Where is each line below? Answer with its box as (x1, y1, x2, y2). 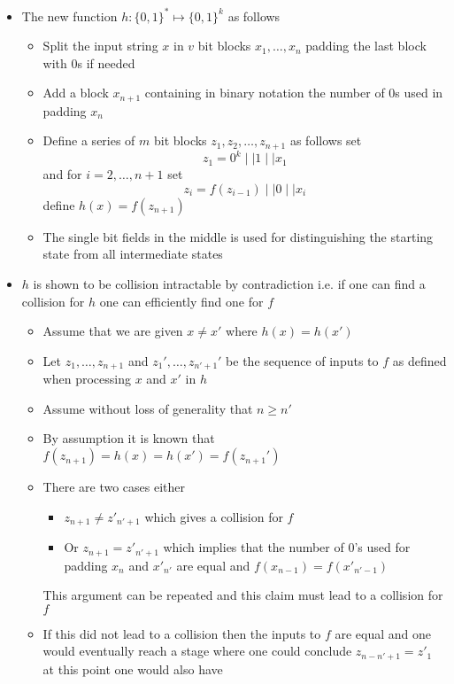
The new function (21, 6, 118, 25)
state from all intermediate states (42, 245, 223, 263)
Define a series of (42, 131, 135, 150)
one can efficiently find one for (99, 291, 264, 310)
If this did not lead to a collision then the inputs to (42, 624, 321, 642)
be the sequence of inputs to (226, 351, 379, 369)
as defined (392, 351, 447, 369)
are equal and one (335, 624, 432, 642)
